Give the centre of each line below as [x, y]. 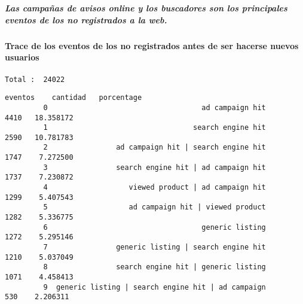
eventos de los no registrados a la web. [86, 19]
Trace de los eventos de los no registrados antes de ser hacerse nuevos [152, 45]
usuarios [22, 57]
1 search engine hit [154, 128]
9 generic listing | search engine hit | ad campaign [154, 287]
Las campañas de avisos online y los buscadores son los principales [146, 8]
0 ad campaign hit [154, 107]
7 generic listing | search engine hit [154, 247]
